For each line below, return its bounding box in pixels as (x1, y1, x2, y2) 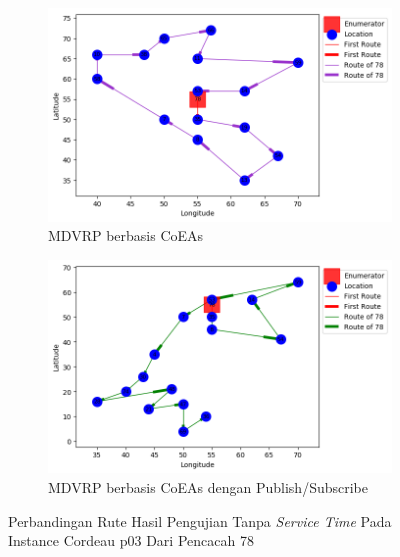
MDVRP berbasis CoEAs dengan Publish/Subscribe (48, 477, 368, 498)
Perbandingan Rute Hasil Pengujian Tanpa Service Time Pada (8, 510, 392, 531)
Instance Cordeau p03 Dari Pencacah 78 (8, 530, 254, 551)
